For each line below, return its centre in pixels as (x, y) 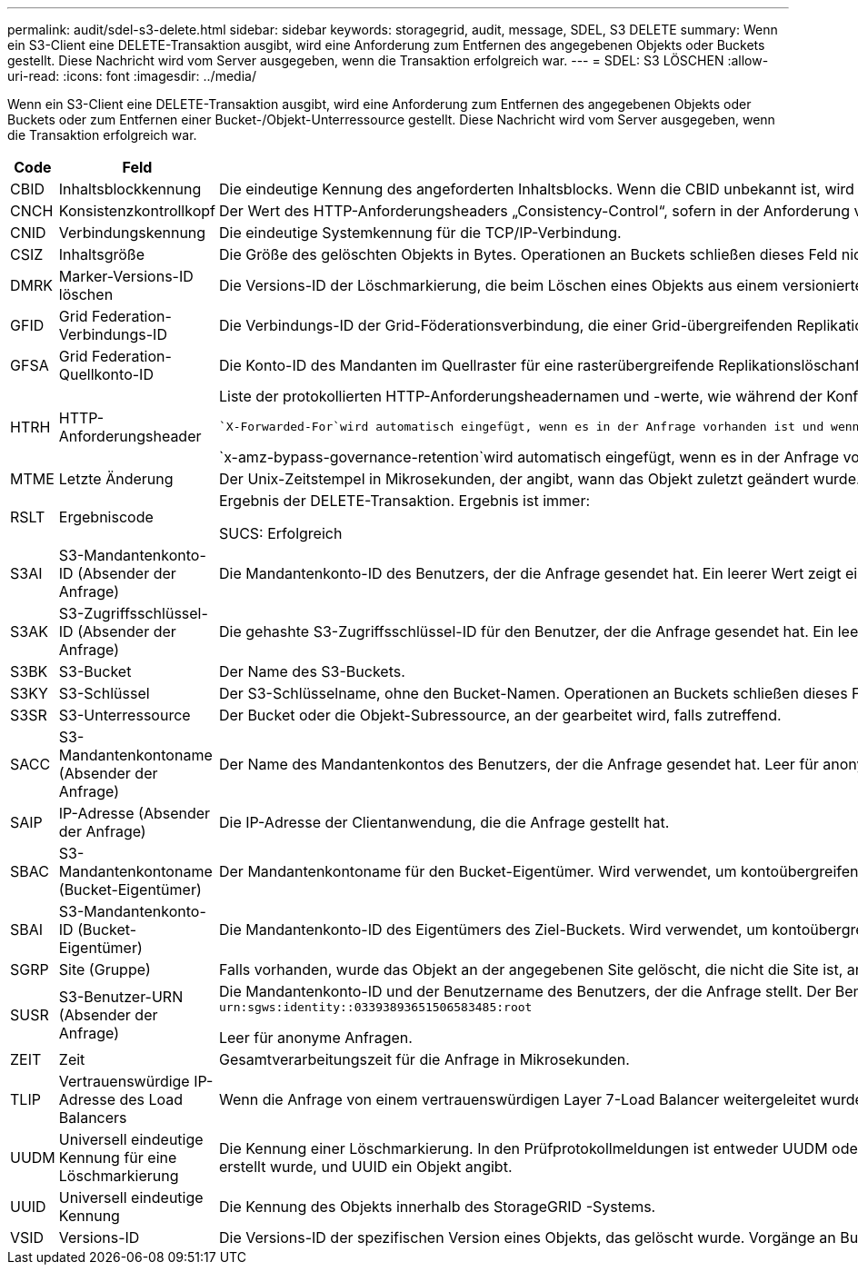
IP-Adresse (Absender (135, 813)
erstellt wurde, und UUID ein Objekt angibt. (365, 1167)
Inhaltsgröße (101, 254)
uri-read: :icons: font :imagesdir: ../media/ (132, 76)
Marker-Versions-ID (126, 276)
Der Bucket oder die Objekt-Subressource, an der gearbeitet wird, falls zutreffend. (500, 715)
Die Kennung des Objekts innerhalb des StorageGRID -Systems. (437, 1207)
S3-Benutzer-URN (121, 996)
